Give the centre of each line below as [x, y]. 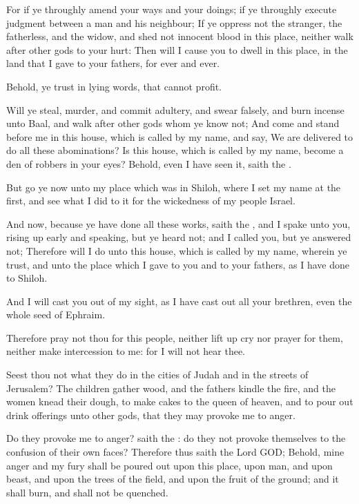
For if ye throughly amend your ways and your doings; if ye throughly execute [172, 9]
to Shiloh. [27, 278]
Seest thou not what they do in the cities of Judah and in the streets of [157, 375]
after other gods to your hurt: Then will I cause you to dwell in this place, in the [177, 49]
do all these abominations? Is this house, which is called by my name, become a [175, 150]
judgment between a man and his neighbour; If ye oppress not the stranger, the [174, 22]
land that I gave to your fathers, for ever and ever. [113, 63]
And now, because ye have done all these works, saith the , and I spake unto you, [178, 223]
